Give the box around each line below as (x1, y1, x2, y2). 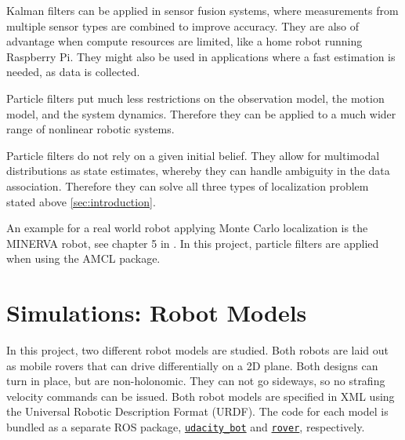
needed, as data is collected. (6, 64, 140, 80)
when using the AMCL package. (6, 250, 161, 267)
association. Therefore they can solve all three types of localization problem (6, 177, 369, 194)
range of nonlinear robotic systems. (6, 121, 175, 137)
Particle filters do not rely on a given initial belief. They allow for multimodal (6, 147, 380, 163)
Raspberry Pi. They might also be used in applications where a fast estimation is (6, 48, 396, 64)
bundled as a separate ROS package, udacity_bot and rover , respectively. (6, 419, 365, 435)
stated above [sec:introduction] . (6, 193, 156, 209)
